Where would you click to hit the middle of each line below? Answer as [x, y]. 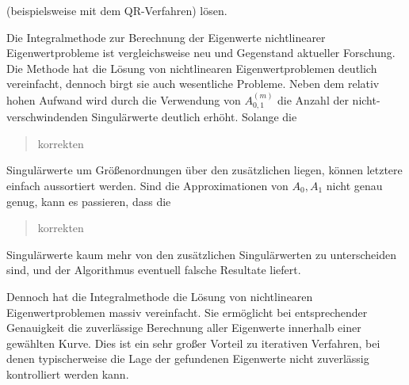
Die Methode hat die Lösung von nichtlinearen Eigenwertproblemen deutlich [192, 68]
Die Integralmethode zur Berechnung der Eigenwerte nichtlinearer [166, 37]
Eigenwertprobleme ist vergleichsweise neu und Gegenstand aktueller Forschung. [201, 53]
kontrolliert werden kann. [68, 374]
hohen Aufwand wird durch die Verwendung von [124, 99]
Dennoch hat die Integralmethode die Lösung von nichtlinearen [160, 296]
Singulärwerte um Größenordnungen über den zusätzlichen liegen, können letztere [204, 170]
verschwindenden [47, 117]
